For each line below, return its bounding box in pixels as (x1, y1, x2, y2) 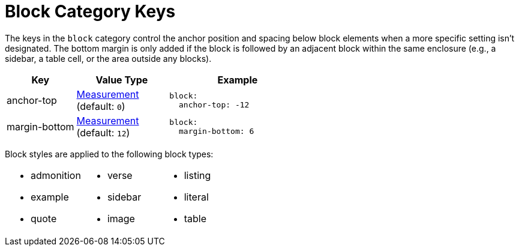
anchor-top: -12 (178, 100, 250, 109)
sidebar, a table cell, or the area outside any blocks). (5, 53, 212, 64)
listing (184, 169, 211, 181)
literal (184, 190, 209, 203)
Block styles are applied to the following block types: (5, 148, 214, 159)
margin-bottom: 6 (178, 126, 254, 136)
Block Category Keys (5, 1, 176, 22)
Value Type (95, 73, 148, 86)
